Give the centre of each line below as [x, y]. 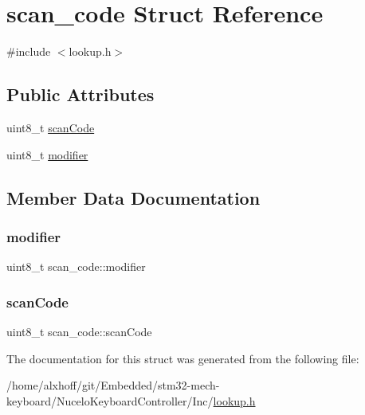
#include [29, 51]
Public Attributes [80, 94]
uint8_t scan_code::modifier [76, 266]
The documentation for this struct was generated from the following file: [183, 358]
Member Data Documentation [133, 197]
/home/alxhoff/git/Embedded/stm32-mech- [113, 385]
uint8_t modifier [47, 154]
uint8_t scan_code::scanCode [79, 331]
